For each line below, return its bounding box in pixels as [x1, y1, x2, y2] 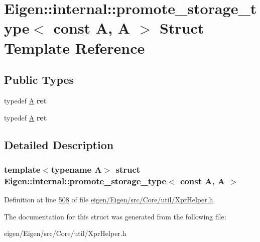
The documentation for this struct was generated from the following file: [4, 211, 226, 221]
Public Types [4, 72, 74, 87]
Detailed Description [4, 137, 114, 152]
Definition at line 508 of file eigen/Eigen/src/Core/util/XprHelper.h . [4, 194, 215, 205]
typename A [51, 163, 102, 175]
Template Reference [4, 37, 145, 58]
